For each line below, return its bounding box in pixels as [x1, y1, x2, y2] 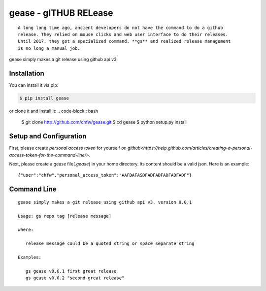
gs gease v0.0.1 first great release [25, 268, 117, 274]
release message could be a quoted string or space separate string [25, 241, 195, 246]
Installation [9, 69, 44, 77]
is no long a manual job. [18, 45, 81, 51]
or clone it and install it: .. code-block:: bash [9, 108, 99, 114]
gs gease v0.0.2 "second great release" [25, 275, 125, 281]
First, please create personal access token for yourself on [9, 145, 127, 151]
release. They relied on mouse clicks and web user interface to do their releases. [18, 32, 229, 37]
